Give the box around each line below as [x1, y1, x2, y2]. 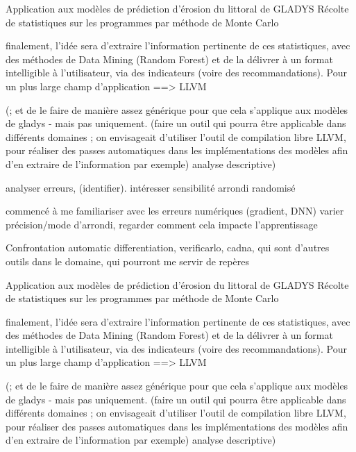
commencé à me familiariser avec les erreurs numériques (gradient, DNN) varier [6, 203, 344, 218]
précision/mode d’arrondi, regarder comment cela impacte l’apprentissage [6, 217, 318, 231]
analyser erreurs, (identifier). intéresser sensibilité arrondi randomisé [6, 180, 296, 194]
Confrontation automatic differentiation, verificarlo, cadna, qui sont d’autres [6, 240, 330, 255]
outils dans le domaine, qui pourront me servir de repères [6, 253, 249, 268]
